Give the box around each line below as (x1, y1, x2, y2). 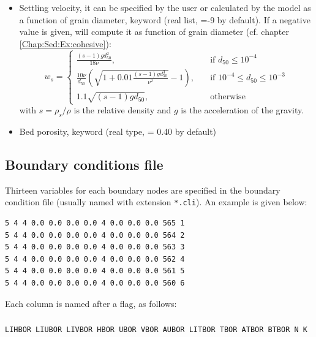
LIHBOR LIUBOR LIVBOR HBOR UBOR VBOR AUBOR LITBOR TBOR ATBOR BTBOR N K (5, 325, 307, 335)
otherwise (210, 93, 246, 102)
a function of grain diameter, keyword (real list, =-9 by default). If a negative (19, 13, 310, 26)
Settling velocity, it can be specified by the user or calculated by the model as (19, 1, 311, 13)
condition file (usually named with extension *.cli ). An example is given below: (5, 195, 307, 208)
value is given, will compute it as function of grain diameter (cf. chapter (19, 25, 289, 38)
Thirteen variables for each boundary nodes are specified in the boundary (5, 183, 280, 196)
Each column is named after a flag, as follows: (5, 297, 177, 309)
